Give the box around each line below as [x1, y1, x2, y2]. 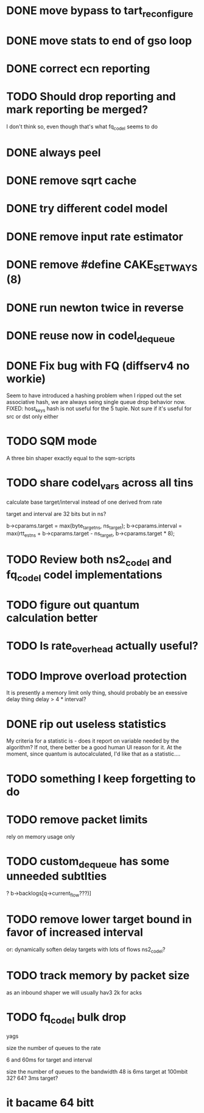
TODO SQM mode [6, 435, 97, 448]
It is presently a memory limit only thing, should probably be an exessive [6, 689, 188, 697]
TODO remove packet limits [6, 812, 148, 826]
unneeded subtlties [6, 869, 107, 883]
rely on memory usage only [6, 832, 75, 840]
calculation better [6, 611, 98, 625]
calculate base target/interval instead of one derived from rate [6, 498, 163, 505]
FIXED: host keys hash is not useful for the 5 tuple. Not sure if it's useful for [6, 405, 192, 414]
